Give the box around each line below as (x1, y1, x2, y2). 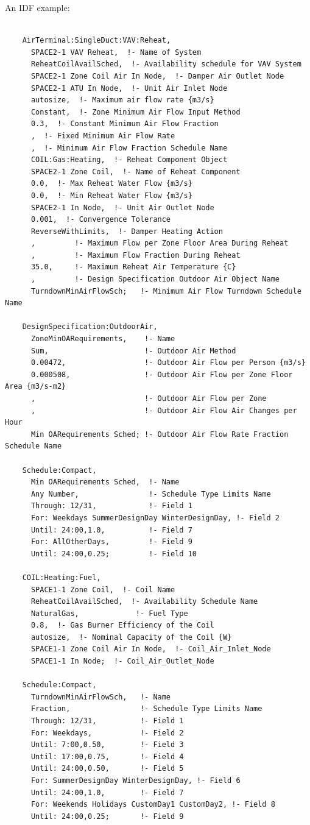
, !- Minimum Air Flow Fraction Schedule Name (30, 143, 228, 152)
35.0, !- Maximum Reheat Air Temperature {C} (30, 263, 236, 272)
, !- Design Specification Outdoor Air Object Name (30, 275, 280, 284)
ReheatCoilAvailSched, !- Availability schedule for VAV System (30, 60, 301, 69)
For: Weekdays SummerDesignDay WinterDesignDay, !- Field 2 (30, 513, 280, 522)
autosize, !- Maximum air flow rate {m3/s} (30, 96, 214, 105)
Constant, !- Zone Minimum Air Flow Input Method (30, 107, 241, 116)
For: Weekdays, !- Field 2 (30, 728, 184, 737)
